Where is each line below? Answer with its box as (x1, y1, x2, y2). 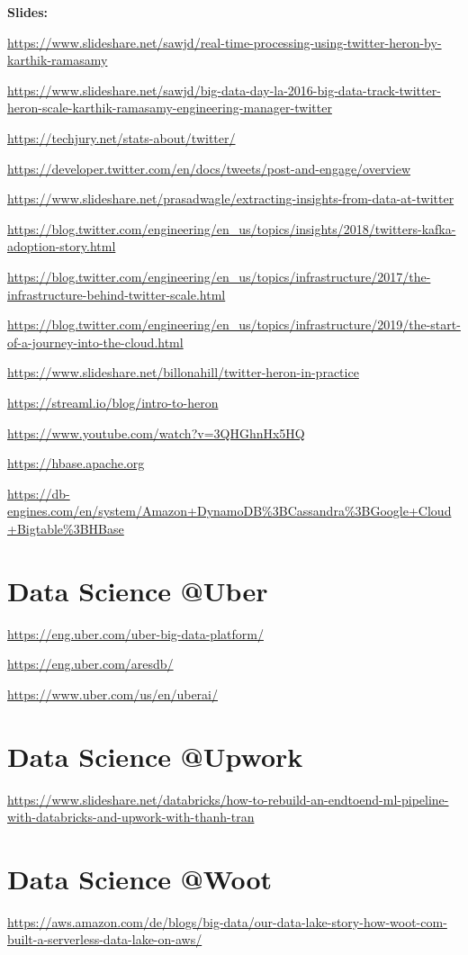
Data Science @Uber (7, 572, 268, 608)
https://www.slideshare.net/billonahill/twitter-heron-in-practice (7, 363, 359, 382)
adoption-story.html (7, 237, 116, 256)
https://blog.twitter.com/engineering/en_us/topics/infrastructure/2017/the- (7, 266, 431, 285)
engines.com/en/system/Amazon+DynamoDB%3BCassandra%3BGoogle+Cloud (7, 501, 452, 520)
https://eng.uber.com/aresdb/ (7, 654, 174, 673)
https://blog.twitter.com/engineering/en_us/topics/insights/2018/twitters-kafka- (7, 219, 456, 238)
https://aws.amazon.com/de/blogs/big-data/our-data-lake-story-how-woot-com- (7, 912, 447, 931)
